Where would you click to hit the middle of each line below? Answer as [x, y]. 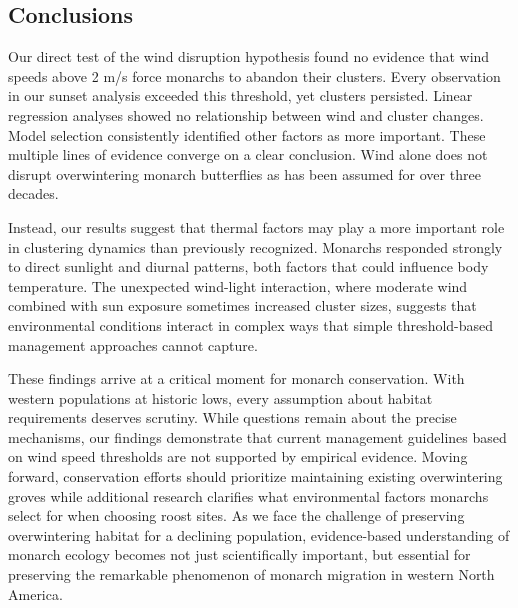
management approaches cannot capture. [133, 344]
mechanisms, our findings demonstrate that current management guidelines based [257, 436]
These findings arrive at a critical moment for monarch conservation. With [236, 378]
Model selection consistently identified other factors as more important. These [247, 134]
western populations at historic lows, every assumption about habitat [220, 397]
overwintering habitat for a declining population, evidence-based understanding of [259, 534]
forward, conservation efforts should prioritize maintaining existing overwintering [255, 476]
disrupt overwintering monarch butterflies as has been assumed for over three [244, 173]
